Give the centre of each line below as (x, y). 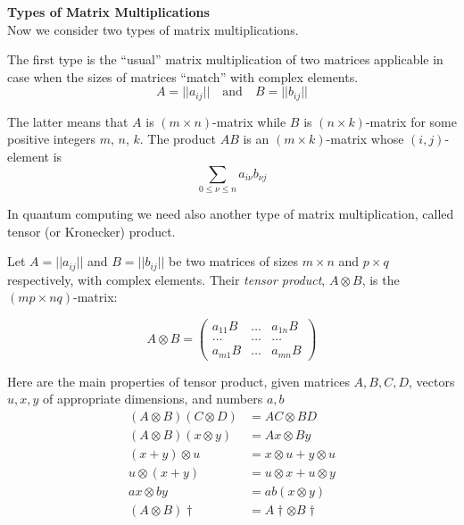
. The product (178, 139)
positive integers (51, 139)
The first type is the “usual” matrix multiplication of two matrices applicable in (225, 59)
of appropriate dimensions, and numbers (153, 399)
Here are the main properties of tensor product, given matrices (178, 381)
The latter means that (68, 121)
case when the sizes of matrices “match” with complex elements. (183, 76)
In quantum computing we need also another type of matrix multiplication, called (231, 213)
